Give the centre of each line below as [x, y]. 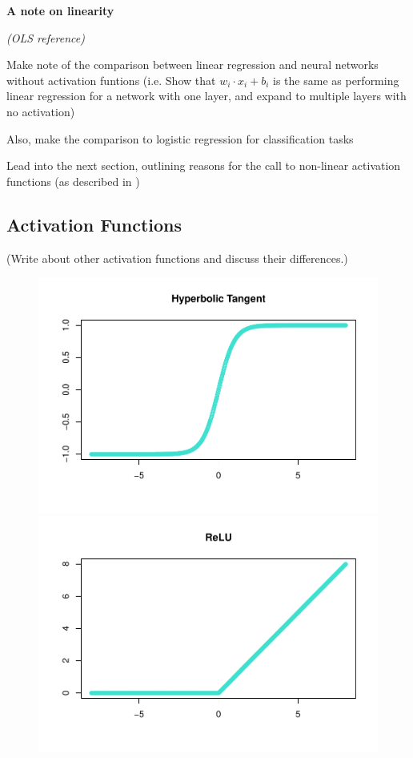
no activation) [41, 111]
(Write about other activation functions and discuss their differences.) [177, 258]
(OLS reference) [46, 37]
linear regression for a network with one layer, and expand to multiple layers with [206, 96]
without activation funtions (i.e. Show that [111, 80]
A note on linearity [60, 10]
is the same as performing [336, 80]
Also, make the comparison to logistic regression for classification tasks [180, 138]
